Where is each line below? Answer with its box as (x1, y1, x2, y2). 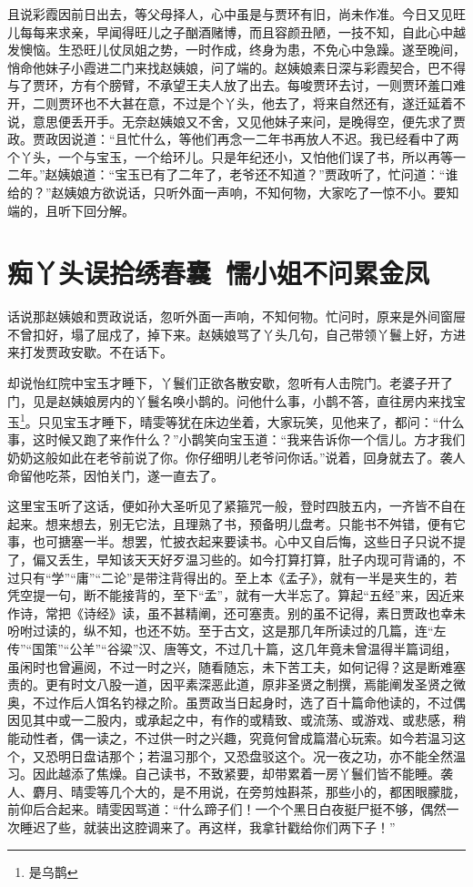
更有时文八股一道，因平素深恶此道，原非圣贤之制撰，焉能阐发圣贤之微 (45, 675, 466, 694)
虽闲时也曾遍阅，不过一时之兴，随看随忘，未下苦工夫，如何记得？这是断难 (7, 657, 453, 676)
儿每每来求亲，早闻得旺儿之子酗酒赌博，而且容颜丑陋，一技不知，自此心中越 (7, 22, 466, 41)
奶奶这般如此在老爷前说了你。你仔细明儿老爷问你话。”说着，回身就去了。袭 (7, 448, 453, 467)
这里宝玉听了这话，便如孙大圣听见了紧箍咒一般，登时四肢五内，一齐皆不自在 (7, 496, 466, 515)
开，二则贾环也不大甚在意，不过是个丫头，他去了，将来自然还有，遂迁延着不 (7, 93, 466, 112)
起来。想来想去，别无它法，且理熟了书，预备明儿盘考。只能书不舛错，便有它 (7, 514, 466, 533)
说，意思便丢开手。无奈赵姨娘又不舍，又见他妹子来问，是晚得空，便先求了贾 (7, 111, 466, 130)
